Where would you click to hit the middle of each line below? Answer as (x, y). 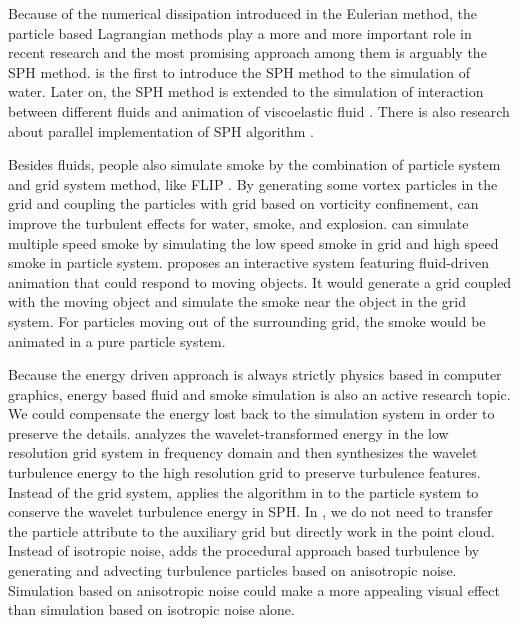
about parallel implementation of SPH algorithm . (161, 130)
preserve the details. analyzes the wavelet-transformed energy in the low (228, 432)
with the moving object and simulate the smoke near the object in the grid (237, 301)
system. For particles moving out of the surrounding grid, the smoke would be (247, 320)
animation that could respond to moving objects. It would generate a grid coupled (260, 281)
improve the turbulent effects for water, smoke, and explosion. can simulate (238, 222)
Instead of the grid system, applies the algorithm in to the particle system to (243, 491)
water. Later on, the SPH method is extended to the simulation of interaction (246, 91)
